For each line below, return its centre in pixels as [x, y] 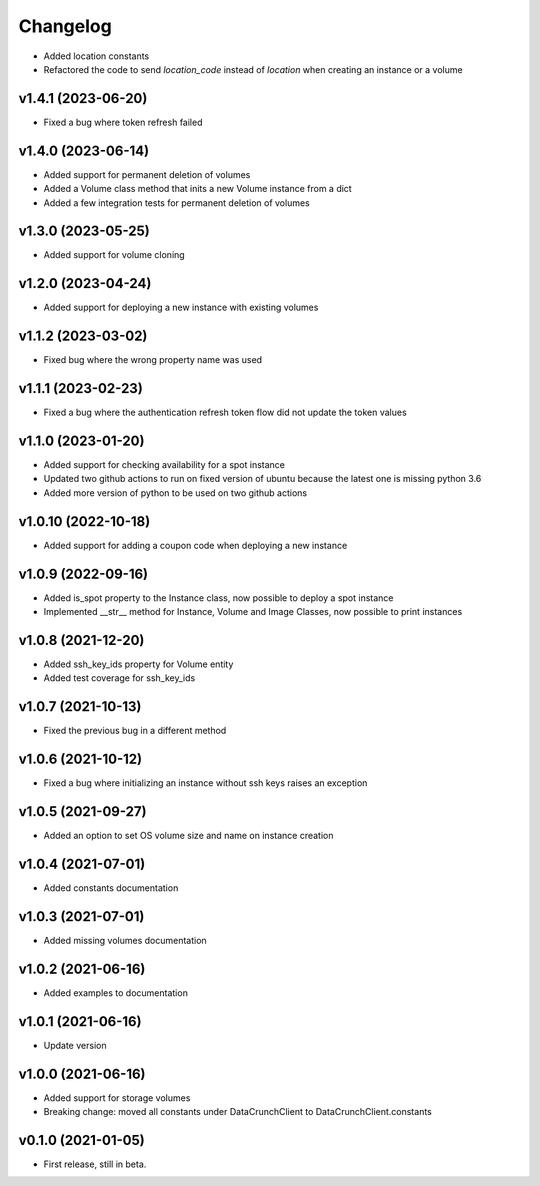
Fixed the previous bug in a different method [135, 731]
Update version [75, 1045]
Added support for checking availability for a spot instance [164, 465]
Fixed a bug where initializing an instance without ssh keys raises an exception [205, 783]
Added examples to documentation [116, 992]
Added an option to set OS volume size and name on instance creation [188, 836]
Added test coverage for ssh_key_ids [119, 678]
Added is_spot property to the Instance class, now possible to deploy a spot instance [218, 597]
